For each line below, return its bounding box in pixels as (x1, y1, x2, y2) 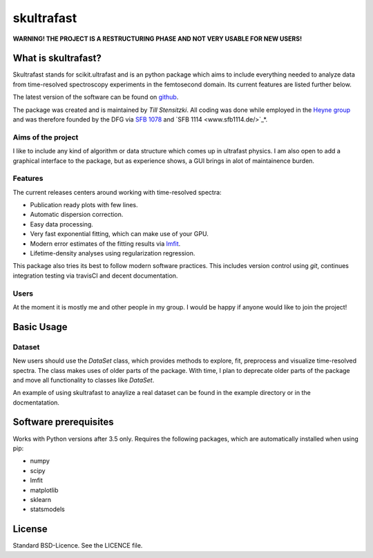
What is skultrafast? (12, 52, 102, 64)
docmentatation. (12, 398, 60, 407)
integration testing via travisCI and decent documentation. (12, 271, 178, 280)
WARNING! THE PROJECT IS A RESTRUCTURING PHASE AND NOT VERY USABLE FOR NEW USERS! (12, 35, 303, 43)
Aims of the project (12, 132, 79, 142)
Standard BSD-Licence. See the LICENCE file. (12, 541, 143, 550)
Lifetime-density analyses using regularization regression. (30, 249, 195, 258)
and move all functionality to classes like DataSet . (12, 376, 155, 384)
